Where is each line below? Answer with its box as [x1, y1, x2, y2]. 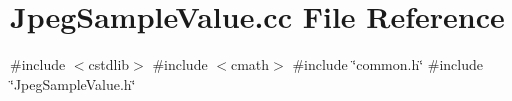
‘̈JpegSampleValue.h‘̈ [10, 73, 136, 94]
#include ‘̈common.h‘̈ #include [292, 54, 484, 75]
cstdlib [88, 54, 130, 75]
